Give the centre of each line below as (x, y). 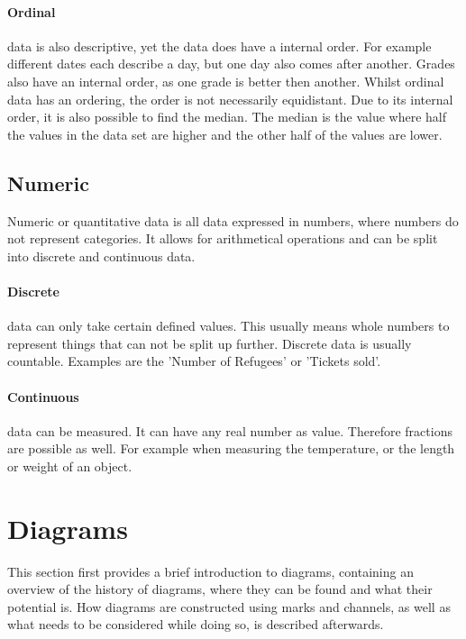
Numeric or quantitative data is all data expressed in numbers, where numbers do (233, 220)
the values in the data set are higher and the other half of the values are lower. (225, 134)
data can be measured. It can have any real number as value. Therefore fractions (230, 430)
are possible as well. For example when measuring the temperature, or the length (231, 448)
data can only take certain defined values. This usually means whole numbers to (228, 326)
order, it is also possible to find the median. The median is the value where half (227, 117)
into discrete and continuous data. (101, 256)
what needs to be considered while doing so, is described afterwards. (196, 624)
